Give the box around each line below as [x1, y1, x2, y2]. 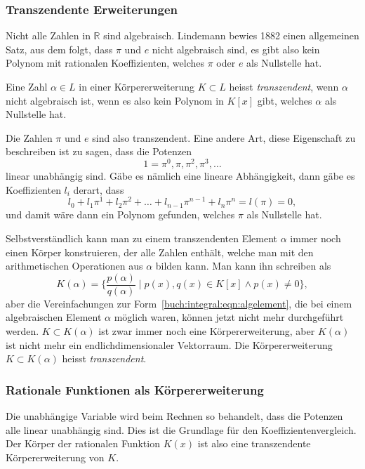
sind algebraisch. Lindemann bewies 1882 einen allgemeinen [103, 28, 359, 43]
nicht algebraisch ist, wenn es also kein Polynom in [6, 93, 224, 107]
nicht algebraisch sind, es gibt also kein [152, 41, 320, 56]
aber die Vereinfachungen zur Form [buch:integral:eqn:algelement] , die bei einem [6, 296, 352, 310]
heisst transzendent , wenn [229, 79, 339, 93]
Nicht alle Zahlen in [6, 28, 91, 43]
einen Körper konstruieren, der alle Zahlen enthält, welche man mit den [6, 244, 314, 259]
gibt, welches [257, 93, 312, 107]
